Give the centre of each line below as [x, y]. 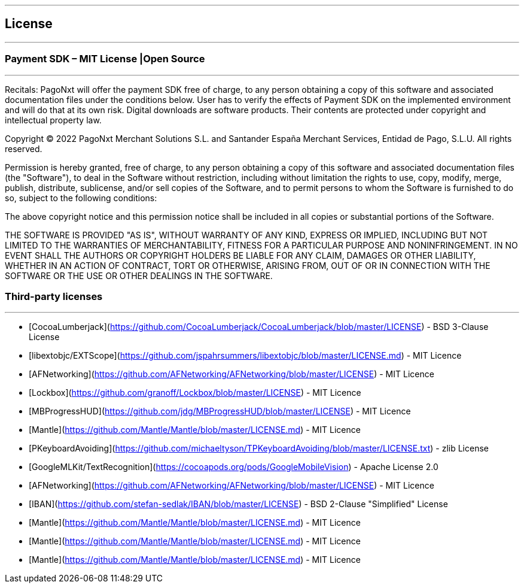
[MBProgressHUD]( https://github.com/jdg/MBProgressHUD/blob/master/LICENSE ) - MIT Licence [220, 411]
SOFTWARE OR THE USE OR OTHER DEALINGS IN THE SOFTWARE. [139, 275]
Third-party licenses [54, 296]
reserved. [24, 148]
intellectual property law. [53, 120]
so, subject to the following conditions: [81, 198]
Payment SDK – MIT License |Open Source [105, 59]
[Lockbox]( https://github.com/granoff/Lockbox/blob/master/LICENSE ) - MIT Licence [195, 393]
